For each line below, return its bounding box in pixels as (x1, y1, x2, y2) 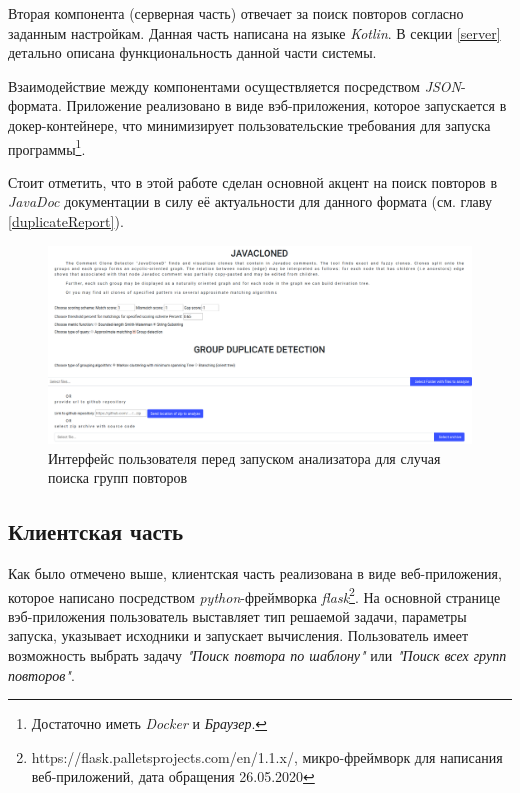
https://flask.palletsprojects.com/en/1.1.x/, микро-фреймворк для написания (31, 746, 503, 767)
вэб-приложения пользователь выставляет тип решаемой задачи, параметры (8, 605, 467, 626)
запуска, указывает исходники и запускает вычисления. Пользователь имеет (8, 625, 469, 646)
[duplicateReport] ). (8, 211, 124, 231)
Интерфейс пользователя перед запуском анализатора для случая (48, 447, 441, 468)
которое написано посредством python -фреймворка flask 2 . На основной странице (8, 583, 501, 607)
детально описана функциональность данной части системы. (8, 42, 377, 63)
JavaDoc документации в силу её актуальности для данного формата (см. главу (8, 191, 492, 212)
